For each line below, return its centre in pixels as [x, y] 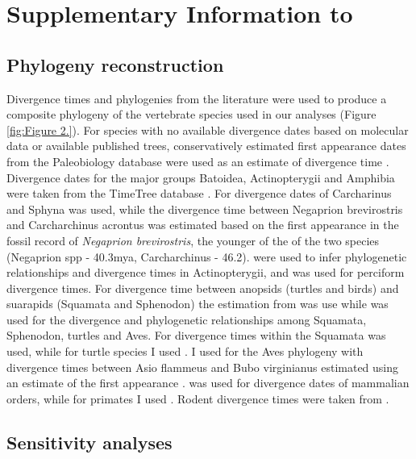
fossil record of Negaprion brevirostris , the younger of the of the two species [193, 240]
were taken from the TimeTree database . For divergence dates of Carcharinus [199, 193]
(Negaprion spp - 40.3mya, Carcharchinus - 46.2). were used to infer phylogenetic [207, 256]
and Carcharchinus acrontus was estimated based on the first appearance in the [203, 225]
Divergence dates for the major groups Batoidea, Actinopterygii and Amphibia [201, 177]
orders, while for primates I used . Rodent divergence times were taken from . [198, 398]
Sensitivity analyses [89, 442]
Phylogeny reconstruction [115, 64]
